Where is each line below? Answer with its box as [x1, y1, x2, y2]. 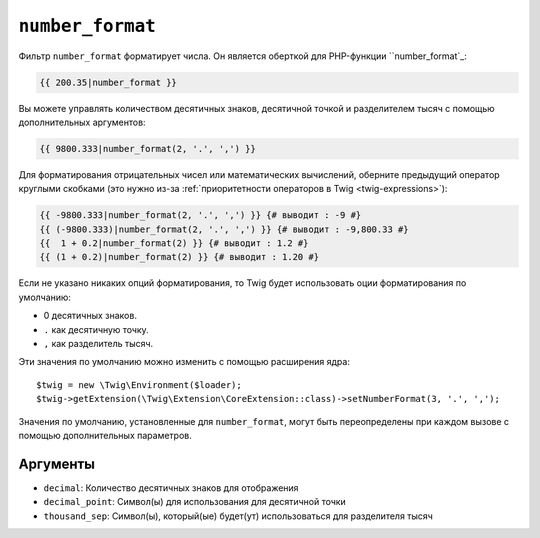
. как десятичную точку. [43, 323, 149, 335]
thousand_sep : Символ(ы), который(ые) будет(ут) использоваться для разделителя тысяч [43, 510, 434, 522]
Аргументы [18, 455, 95, 472]
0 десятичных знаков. [43, 310, 137, 322]
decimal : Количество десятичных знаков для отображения [43, 481, 299, 494]
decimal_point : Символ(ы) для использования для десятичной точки [43, 496, 347, 508]
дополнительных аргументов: [18, 116, 146, 128]
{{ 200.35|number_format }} [39, 76, 177, 88]
